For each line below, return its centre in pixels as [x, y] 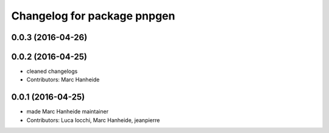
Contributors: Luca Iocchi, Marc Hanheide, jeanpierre [93, 120]
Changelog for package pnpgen [93, 16]
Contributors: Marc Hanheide [63, 80]
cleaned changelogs [52, 71]
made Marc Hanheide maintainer [68, 112]
